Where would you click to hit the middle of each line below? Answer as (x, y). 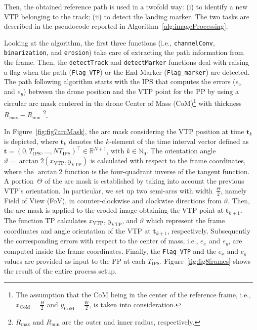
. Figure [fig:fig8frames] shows (205, 260)
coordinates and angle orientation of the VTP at (77, 230)
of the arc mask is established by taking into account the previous (144, 181)
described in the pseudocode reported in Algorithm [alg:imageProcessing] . (116, 26)
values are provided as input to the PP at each (75, 260)
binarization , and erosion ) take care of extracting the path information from (124, 52)
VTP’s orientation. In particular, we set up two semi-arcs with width (108, 190)
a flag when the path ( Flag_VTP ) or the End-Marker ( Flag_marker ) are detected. (127, 71)
